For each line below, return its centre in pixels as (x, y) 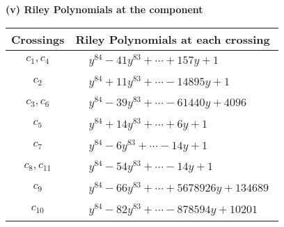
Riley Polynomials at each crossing (173, 39)
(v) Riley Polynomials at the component (104, 9)
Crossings (38, 39)
